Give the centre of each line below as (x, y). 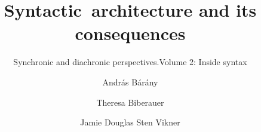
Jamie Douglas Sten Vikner (130, 122)
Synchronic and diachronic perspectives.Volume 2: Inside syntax (130, 62)
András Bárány (130, 82)
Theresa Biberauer (130, 102)
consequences (130, 33)
